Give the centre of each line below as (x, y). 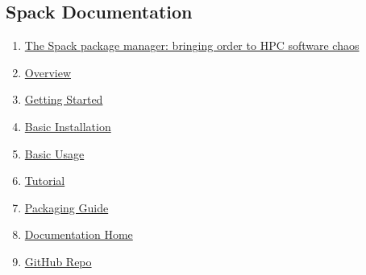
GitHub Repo (58, 261)
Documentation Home (79, 234)
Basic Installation (68, 126)
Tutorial (45, 181)
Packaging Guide (67, 207)
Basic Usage (54, 153)
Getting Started (64, 99)
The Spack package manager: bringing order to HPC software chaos (192, 45)
